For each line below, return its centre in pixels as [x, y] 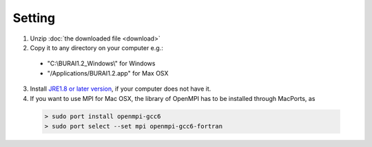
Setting [34, 18]
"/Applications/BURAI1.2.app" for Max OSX [108, 73]
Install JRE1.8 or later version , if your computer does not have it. [121, 89]
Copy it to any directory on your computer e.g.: [96, 47]
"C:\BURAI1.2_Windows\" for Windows [101, 64]
